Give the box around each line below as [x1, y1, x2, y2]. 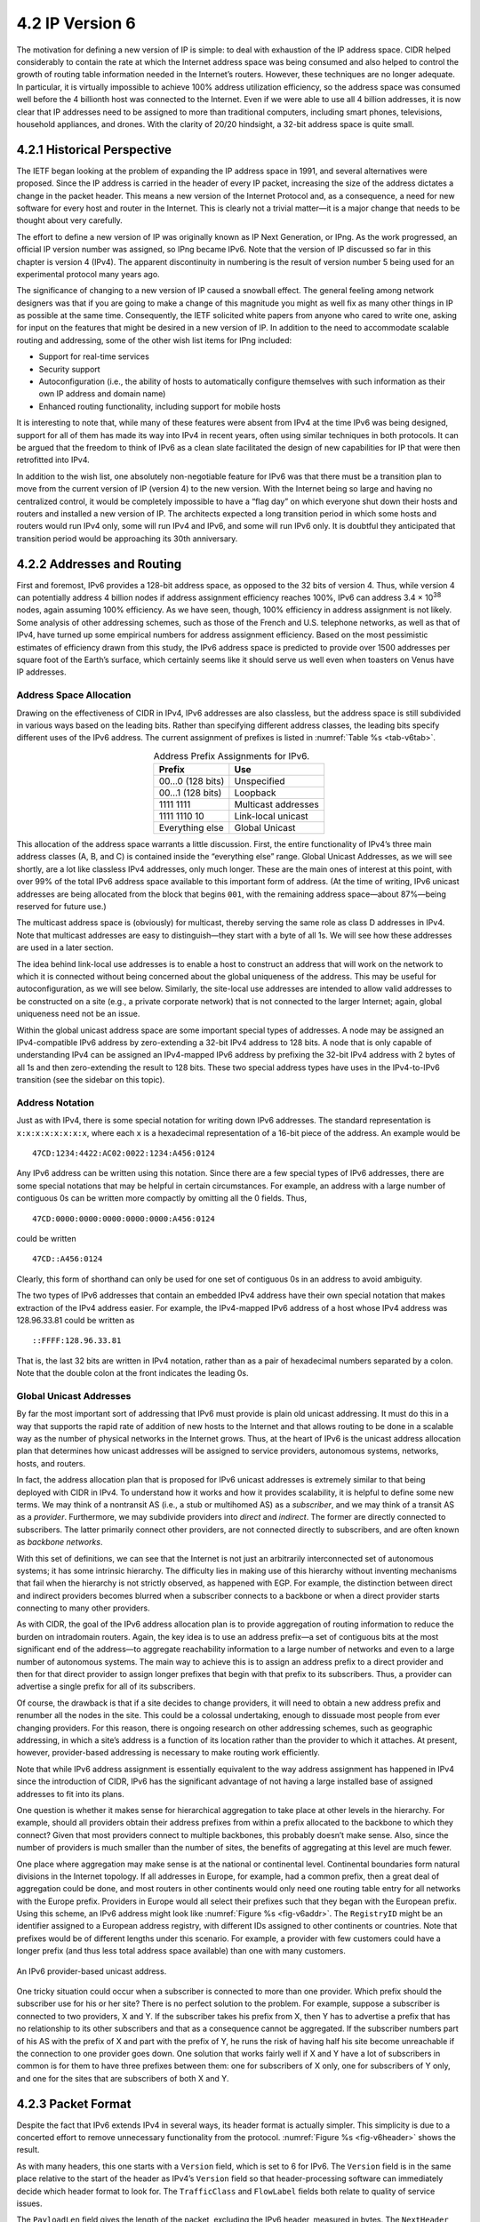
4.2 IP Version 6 [16, 13, 137, 33]
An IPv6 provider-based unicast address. [16, 1965, 167, 1977]
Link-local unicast [234, 810, 308, 822]
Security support [38, 364, 101, 374]
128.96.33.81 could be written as [16, 1315, 135, 1325]
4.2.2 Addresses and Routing [16, 556, 182, 571]
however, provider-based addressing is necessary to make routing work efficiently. [16, 1747, 320, 1758]
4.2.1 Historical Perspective [16, 142, 172, 157]
